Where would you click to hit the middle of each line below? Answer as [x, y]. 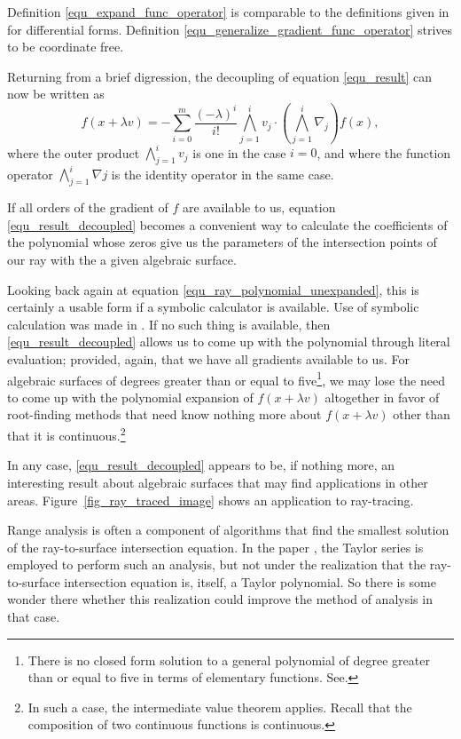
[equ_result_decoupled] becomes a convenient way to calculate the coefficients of [227, 224]
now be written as [56, 94]
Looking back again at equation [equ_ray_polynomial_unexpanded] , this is [213, 289]
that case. [34, 617]
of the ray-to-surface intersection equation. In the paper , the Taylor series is [215, 547]
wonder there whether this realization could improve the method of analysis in [220, 599]
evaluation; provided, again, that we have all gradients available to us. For [208, 359]
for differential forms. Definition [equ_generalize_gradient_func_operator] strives [230, 29]
